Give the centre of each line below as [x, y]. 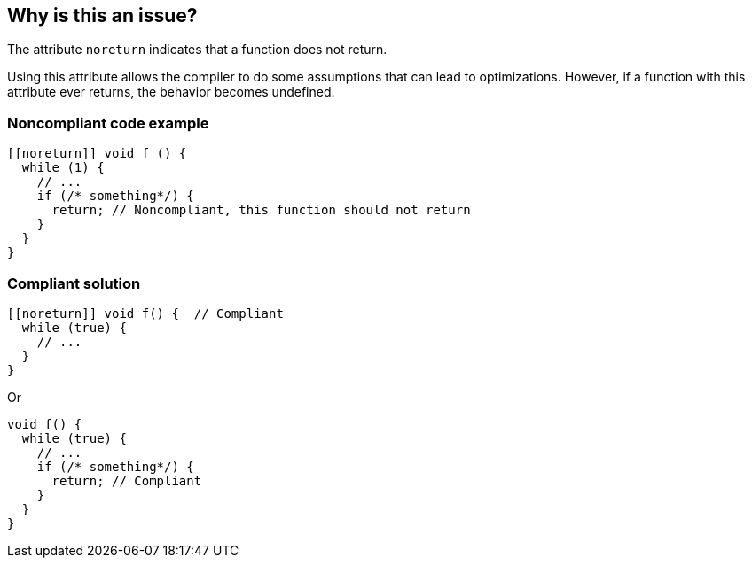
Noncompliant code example [108, 123]
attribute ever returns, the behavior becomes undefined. [171, 92]
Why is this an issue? [102, 15]
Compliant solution [74, 283]
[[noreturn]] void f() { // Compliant [145, 313]
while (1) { [63, 168]
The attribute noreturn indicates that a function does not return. [197, 50]
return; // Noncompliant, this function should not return [261, 210]
